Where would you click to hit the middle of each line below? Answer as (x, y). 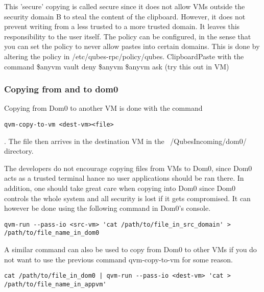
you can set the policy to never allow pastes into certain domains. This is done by (132, 46)
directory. (19, 151)
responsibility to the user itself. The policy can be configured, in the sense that (128, 36)
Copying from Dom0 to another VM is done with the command (103, 108)
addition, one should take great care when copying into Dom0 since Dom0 (120, 188)
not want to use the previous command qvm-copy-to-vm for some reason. (118, 259)
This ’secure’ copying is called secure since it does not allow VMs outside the (125, 6)
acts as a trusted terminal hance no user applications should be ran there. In (124, 178)
